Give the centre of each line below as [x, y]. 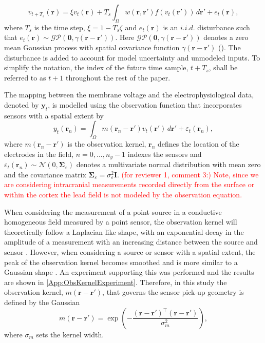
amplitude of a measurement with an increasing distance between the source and [131, 242]
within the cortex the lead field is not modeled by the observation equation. [123, 194]
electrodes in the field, [39, 154]
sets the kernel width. [70, 334]
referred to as [25, 77]
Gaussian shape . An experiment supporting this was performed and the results [129, 272]
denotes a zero [226, 37]
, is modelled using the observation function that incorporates [145, 104]
